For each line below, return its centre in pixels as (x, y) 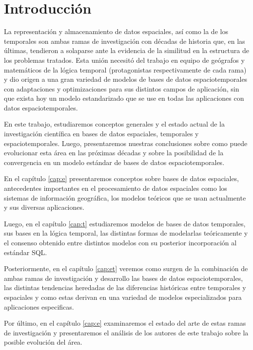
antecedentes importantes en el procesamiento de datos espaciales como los (116, 188)
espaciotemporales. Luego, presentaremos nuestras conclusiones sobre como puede (126, 143)
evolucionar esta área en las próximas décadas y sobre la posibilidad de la (114, 153)
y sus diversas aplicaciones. (44, 207)
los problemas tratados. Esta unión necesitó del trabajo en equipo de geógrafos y (124, 60)
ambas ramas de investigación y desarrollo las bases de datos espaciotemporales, (124, 278)
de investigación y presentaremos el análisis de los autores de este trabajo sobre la (126, 332)
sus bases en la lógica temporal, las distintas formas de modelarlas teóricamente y (126, 233)
